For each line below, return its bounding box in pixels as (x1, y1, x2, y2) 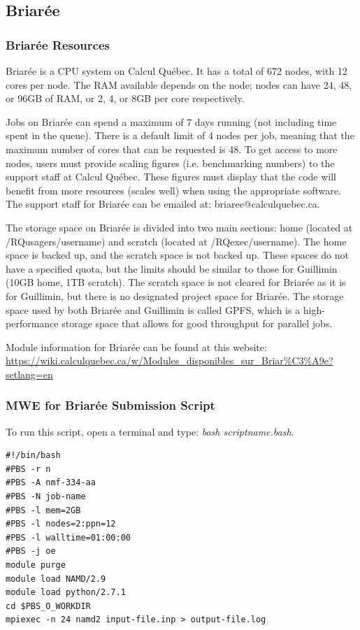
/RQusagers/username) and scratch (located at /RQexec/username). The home (6, 234, 347, 248)
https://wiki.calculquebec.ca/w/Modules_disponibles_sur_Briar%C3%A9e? (6, 353, 333, 368)
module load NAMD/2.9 (6, 573, 106, 584)
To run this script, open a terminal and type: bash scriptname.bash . (6, 424, 294, 438)
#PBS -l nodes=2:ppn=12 (6, 519, 116, 529)
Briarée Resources (6, 36, 110, 53)
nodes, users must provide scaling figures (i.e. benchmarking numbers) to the (6, 155, 335, 170)
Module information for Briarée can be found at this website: (6, 339, 267, 354)
